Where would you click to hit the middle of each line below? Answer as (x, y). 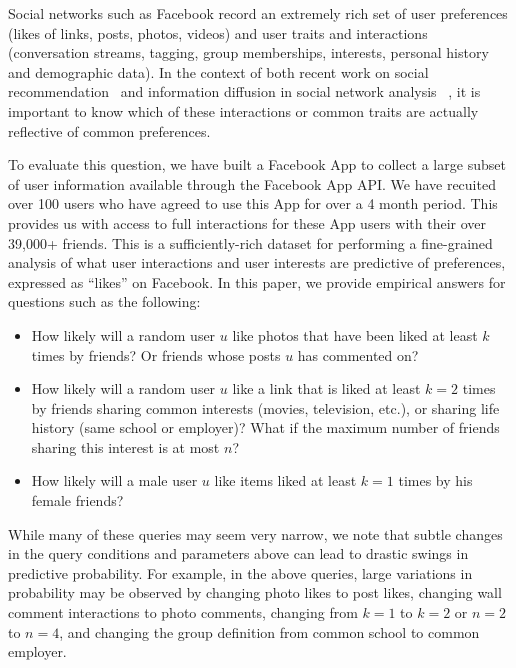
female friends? (77, 500)
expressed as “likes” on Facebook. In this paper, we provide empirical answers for (257, 281)
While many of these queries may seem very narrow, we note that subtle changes (255, 533)
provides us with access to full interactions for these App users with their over (247, 222)
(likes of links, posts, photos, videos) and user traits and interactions (218, 32)
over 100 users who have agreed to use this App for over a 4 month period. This (253, 203)
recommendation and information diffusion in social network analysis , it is (244, 91)
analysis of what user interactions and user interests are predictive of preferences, (257, 262)
